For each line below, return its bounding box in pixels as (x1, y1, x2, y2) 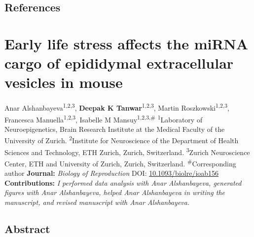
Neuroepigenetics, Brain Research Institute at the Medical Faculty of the (4, 123, 225, 134)
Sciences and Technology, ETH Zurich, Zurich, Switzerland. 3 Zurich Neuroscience (4, 145, 250, 157)
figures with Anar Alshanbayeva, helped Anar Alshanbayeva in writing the (4, 187, 225, 197)
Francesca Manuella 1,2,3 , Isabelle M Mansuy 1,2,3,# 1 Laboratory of (4, 113, 203, 124)
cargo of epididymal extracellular (4, 53, 234, 73)
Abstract (4, 221, 50, 236)
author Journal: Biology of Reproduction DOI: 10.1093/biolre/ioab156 (4, 168, 219, 178)
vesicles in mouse (4, 72, 123, 92)
